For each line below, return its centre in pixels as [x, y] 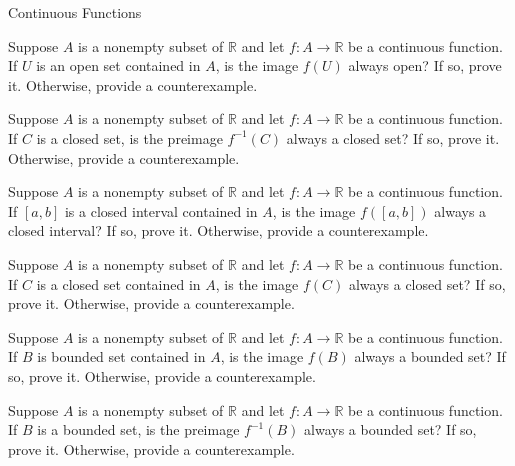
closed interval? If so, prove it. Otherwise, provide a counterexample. [218, 230]
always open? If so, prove [425, 65]
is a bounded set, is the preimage [138, 429]
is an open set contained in [118, 65]
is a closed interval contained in [161, 210]
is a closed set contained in [118, 283]
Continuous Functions [75, 12]
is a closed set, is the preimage [129, 137]
